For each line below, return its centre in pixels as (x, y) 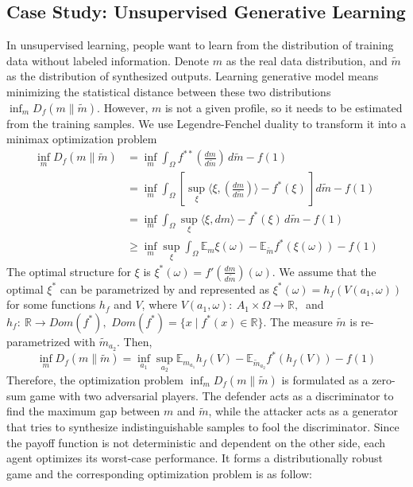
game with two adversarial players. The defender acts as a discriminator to (212, 395)
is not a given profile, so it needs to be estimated (284, 107)
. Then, (135, 341)
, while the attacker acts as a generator (303, 411)
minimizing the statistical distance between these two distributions (169, 91)
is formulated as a (325, 379)
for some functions (51, 304)
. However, (123, 107)
